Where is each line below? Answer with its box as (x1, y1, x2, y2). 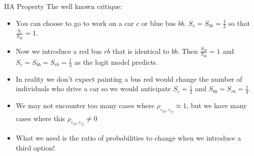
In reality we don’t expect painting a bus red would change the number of (15, 73, 242, 84)
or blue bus (141, 17, 176, 28)
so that (228, 17, 250, 28)
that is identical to (112, 45, 169, 56)
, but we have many (186, 100, 247, 111)
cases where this (15, 113, 65, 123)
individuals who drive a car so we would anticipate (15, 83, 171, 94)
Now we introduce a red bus (15, 45, 102, 56)
